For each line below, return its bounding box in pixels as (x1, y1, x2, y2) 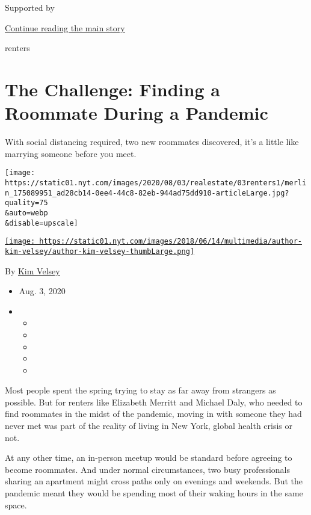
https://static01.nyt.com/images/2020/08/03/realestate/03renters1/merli (5, 178, 307, 187)
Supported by (5, 1, 55, 13)
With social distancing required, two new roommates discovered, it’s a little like (5, 135, 299, 148)
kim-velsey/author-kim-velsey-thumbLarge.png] (5, 247, 194, 256)
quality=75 (5, 199, 48, 208)
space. (5, 498, 27, 511)
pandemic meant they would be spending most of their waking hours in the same (5, 487, 303, 499)
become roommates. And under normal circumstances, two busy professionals (5, 463, 290, 475)
